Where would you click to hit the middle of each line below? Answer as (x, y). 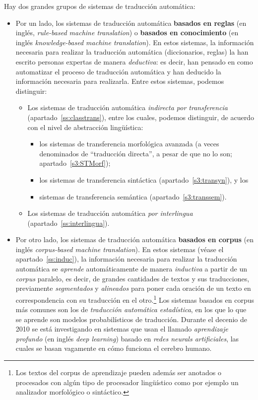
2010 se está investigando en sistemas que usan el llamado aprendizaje (122, 329)
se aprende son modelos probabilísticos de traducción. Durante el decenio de (131, 319)
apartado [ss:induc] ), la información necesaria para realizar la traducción (126, 259)
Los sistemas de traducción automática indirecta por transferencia (128, 107)
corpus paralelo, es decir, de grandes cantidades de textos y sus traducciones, (132, 278)
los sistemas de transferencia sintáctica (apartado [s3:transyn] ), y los (144, 179)
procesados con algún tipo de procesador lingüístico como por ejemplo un (127, 382)
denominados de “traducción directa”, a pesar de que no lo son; (136, 153)
